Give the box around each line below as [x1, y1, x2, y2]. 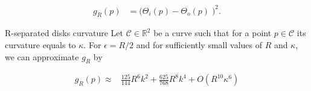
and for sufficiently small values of [136, 38, 262, 51]
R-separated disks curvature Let [5, 27, 123, 39]
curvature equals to [5, 38, 76, 51]
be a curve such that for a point [153, 27, 272, 39]
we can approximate [5, 50, 79, 63]
